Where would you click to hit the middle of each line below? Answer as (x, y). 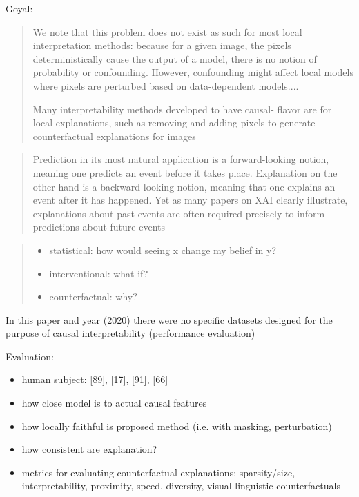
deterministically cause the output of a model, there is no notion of (175, 58)
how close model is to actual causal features (114, 403)
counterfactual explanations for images (114, 136)
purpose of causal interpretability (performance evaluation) (130, 333)
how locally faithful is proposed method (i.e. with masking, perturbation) (177, 426)
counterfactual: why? (93, 296)
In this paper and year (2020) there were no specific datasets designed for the (169, 319)
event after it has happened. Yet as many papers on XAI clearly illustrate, (190, 200)
